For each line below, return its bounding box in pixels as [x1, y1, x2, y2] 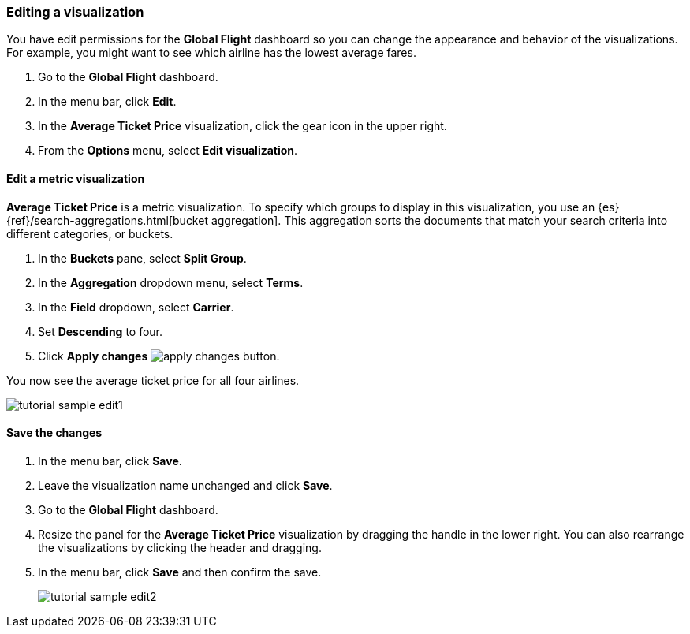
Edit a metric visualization [6, 171, 145, 185]
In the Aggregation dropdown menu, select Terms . [38, 275, 304, 289]
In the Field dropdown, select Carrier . [38, 300, 234, 314]
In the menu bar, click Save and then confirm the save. [38, 565, 322, 579]
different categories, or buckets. [6, 226, 173, 241]
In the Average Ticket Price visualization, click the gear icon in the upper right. [38, 119, 447, 133]
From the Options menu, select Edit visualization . [38, 144, 298, 158]
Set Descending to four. [38, 324, 163, 338]
